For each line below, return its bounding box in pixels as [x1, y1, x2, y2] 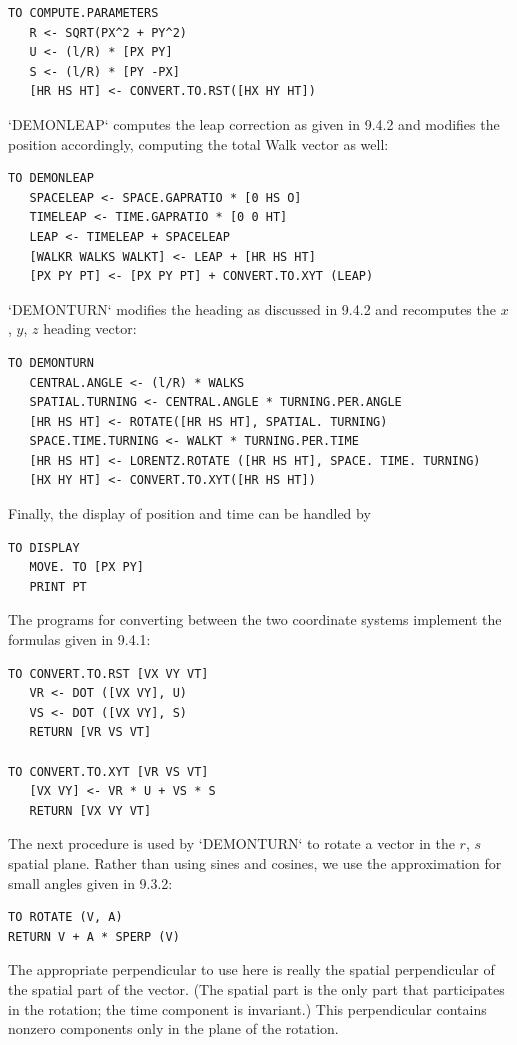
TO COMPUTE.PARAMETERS [8, 6, 159, 20]
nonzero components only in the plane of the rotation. [8, 1018, 339, 1039]
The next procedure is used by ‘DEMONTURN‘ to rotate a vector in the [8, 833, 455, 854]
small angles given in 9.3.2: [8, 872, 173, 893]
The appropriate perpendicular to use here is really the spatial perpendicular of [8, 959, 495, 980]
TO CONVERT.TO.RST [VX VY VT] [8, 666, 209, 681]
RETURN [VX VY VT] [29, 803, 152, 818]
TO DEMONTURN [8, 355, 94, 370]
